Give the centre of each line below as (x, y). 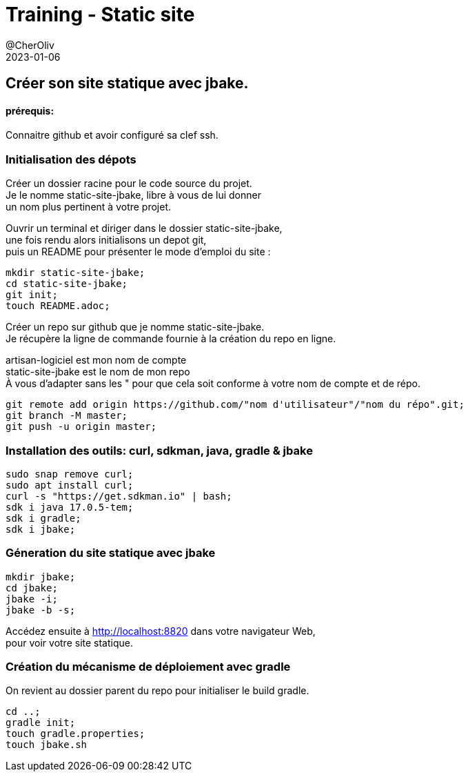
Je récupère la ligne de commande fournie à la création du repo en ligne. (171, 339)
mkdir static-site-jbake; (75, 273)
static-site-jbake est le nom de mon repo (98, 372)
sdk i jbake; (41, 529)
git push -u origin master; (81, 427)
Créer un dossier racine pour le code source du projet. (129, 184)
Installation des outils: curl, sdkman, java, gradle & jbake (159, 450)
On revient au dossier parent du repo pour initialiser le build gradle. (157, 691)
